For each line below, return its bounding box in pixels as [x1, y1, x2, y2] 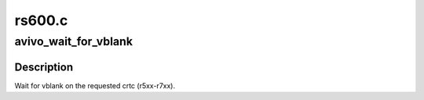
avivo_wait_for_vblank [14, 34, 133, 48]
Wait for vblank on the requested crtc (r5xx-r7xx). [14, 80, 176, 90]
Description [14, 60, 74, 73]
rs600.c [14, 12, 68, 29]
